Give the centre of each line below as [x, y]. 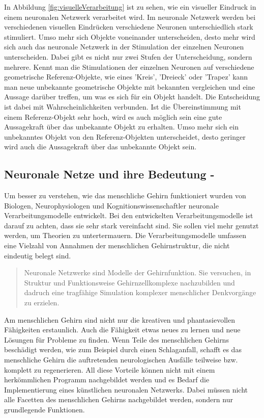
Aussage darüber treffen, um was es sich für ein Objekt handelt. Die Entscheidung [132, 97]
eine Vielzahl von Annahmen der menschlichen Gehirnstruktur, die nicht [117, 245]
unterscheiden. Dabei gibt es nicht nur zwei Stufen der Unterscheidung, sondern [128, 56]
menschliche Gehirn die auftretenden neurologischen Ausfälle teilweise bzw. [121, 360]
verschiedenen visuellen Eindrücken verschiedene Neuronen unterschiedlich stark [129, 27]
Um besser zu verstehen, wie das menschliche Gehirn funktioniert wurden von [125, 195]
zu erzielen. [42, 303]
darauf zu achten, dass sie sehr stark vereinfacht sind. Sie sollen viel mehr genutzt [131, 225]
